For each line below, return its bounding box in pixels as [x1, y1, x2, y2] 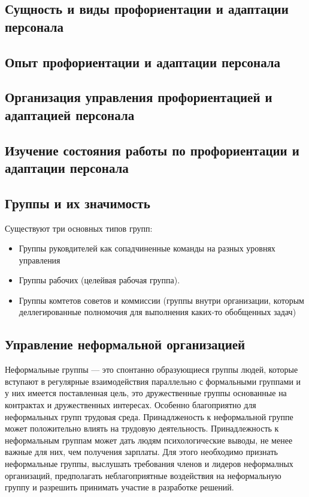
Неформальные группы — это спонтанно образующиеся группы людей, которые [5, 363, 298, 376]
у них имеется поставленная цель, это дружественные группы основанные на [5, 387, 287, 399]
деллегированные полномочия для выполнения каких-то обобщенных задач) [19, 306, 296, 318]
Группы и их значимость [5, 193, 150, 212]
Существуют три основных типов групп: [5, 221, 153, 234]
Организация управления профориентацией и [5, 88, 272, 106]
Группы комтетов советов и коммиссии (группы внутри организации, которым [19, 294, 304, 306]
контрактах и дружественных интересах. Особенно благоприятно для [5, 399, 256, 411]
